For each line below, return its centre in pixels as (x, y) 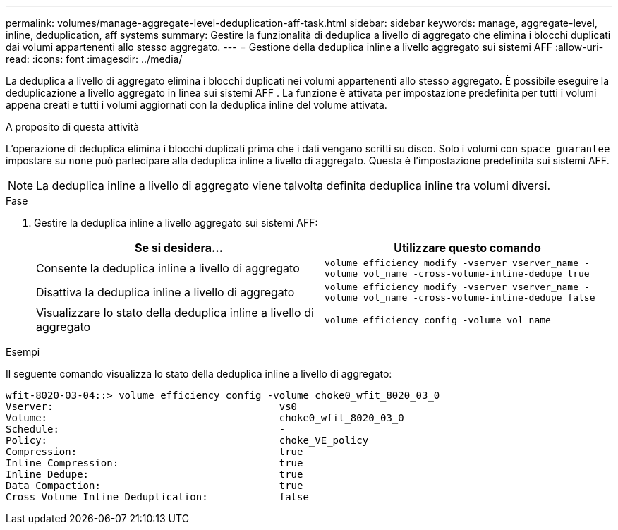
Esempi (23, 352)
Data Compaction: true (154, 486)
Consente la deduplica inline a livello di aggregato (168, 268)
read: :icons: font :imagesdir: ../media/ (94, 59)
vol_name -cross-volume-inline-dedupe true (476, 273)
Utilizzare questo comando (467, 248)
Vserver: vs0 (152, 406)
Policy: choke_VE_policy (187, 440)
